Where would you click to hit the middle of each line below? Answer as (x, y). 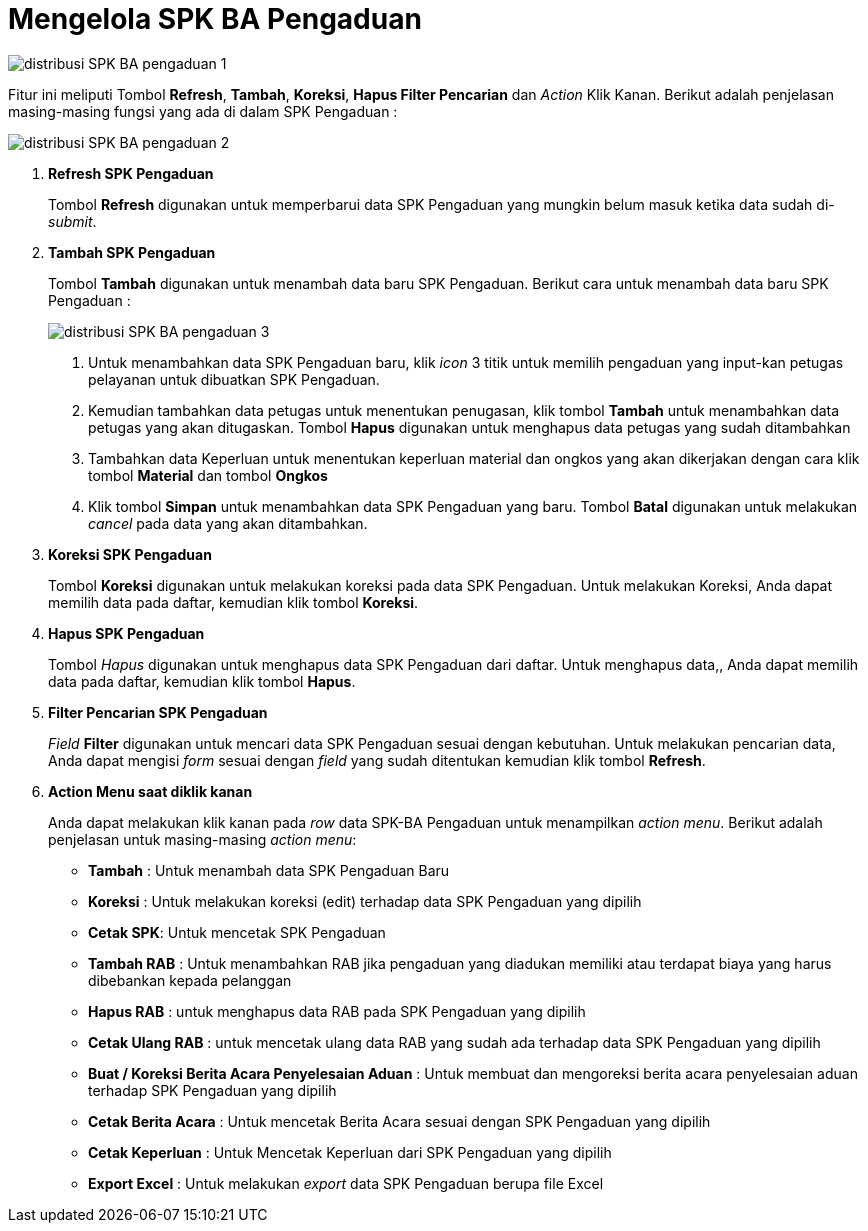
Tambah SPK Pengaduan (132, 252)
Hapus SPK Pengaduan (126, 633)
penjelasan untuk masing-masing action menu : (202, 839)
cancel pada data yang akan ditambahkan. (228, 523)
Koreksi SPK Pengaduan (130, 554)
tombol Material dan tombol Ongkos (208, 475)
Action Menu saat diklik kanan (150, 791)
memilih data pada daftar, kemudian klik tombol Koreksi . (233, 602)
